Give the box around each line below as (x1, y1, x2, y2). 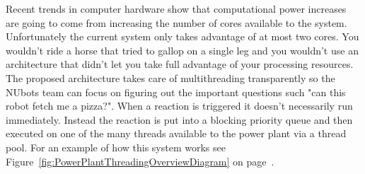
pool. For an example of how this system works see (6, 139, 226, 154)
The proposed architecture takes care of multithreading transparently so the (6, 70, 335, 85)
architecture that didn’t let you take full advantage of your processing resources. (6, 57, 354, 71)
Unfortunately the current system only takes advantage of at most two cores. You (6, 29, 359, 44)
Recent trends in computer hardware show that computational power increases (6, 1, 347, 16)
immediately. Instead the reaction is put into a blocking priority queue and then (6, 112, 353, 127)
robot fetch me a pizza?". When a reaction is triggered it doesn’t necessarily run (6, 98, 353, 113)
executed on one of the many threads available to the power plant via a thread (6, 126, 347, 141)
